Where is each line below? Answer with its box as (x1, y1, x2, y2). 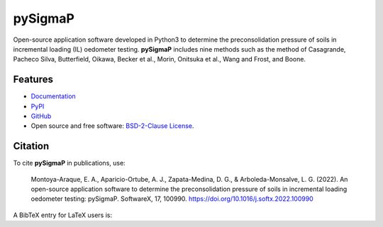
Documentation (30, 92, 76, 100)
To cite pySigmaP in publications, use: (13, 159, 126, 168)
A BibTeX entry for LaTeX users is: (13, 211, 113, 219)
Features (13, 74, 53, 86)
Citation (13, 140, 50, 152)
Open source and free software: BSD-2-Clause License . (30, 122, 194, 130)
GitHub (30, 112, 52, 120)
